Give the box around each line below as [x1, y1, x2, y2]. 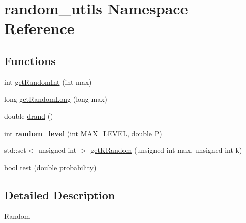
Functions [4, 52, 56, 68]
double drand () [4, 110, 53, 121]
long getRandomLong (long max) [4, 93, 108, 104]
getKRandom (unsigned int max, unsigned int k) [90, 145, 242, 155]
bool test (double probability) [4, 162, 97, 172]
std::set [4, 145, 26, 155]
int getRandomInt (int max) [4, 76, 92, 87]
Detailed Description [4, 186, 115, 202]
